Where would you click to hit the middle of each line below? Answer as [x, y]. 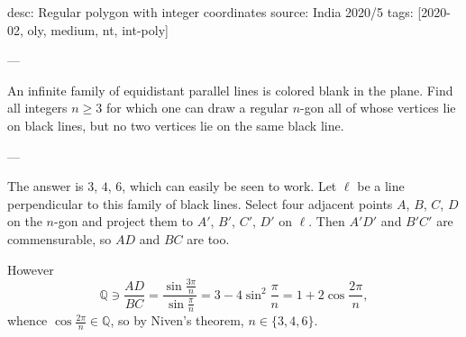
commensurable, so [59, 238]
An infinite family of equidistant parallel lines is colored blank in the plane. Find [230, 90]
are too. [208, 238]
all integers [37, 108]
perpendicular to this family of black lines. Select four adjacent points [200, 203]
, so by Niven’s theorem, [177, 320]
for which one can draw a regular [197, 108]
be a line [381, 186]
